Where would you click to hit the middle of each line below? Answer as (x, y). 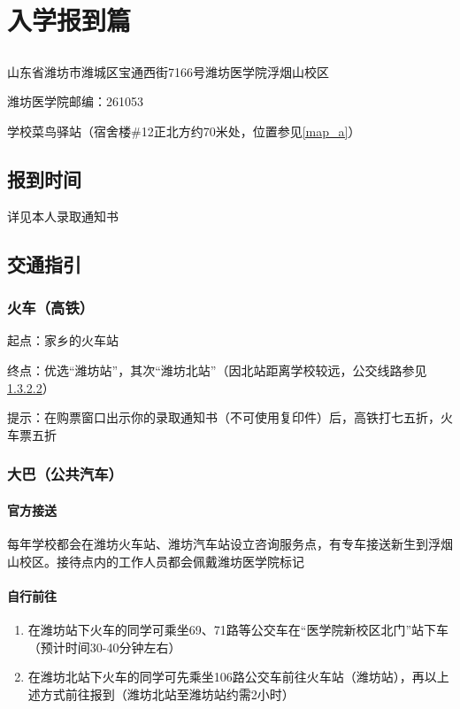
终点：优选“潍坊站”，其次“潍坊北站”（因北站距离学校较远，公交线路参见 (217, 370)
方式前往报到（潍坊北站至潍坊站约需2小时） (167, 694)
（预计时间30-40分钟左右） (104, 647)
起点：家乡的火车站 (63, 340)
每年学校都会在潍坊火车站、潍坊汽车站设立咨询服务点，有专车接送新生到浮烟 (230, 543)
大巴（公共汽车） (65, 474)
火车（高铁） (51, 308)
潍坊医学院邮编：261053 (75, 101)
